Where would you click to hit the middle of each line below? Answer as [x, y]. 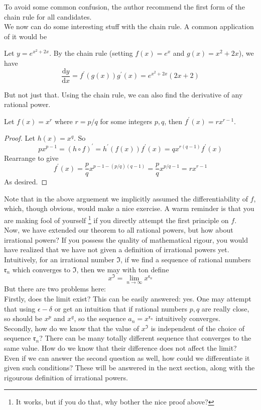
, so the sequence [100, 318]
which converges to [41, 269]
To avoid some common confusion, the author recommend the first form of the [124, 7]
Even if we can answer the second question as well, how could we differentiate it [127, 357]
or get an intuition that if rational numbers [121, 308]
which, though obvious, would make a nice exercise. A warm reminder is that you [129, 208]
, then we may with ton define [123, 269]
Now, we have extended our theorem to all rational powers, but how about [119, 230]
